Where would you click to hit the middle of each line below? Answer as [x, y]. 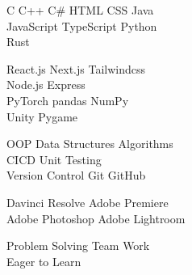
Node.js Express [46, 85]
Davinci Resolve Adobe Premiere [88, 202]
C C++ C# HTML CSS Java [80, 10]
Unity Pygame [42, 116]
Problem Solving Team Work [78, 245]
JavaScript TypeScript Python [82, 25]
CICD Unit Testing [54, 159]
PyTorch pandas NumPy [68, 100]
